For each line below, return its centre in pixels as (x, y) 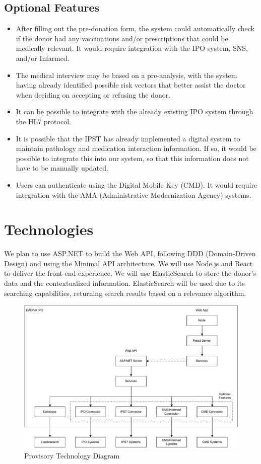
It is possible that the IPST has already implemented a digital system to (128, 138)
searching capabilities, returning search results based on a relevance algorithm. (125, 293)
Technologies (49, 229)
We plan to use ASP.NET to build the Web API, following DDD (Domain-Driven (130, 253)
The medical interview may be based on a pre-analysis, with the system (126, 75)
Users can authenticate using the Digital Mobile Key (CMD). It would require (137, 184)
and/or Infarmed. (43, 58)
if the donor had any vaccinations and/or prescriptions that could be (122, 38)
